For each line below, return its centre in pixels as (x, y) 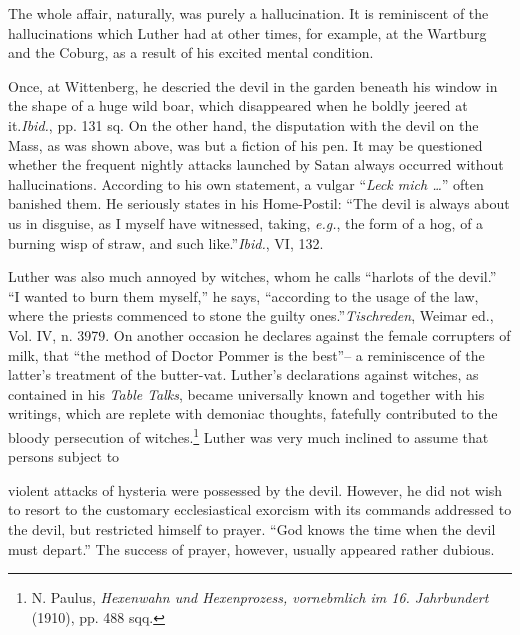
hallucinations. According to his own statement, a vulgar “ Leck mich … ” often (246, 183)
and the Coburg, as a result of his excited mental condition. (191, 52)
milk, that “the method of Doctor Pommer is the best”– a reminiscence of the (246, 354)
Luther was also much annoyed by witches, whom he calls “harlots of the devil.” (252, 276)
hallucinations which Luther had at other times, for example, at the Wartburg (247, 32)
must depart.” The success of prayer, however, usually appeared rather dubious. (251, 548)
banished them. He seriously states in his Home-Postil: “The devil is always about (259, 203)
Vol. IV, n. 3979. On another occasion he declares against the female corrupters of (259, 334)
